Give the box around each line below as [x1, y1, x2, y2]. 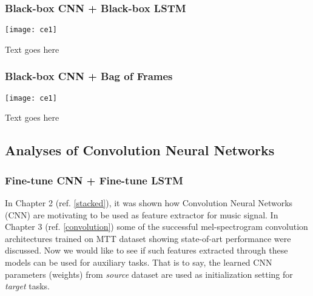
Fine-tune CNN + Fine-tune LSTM [5, 172, 183, 187]
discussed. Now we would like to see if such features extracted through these [5, 244, 288, 257]
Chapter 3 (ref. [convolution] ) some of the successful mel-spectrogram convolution [5, 220, 308, 233]
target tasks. [5, 280, 50, 292]
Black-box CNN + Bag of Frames [5, 69, 173, 84]
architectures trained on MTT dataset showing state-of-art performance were [5, 232, 291, 244]
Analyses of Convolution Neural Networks [5, 141, 275, 160]
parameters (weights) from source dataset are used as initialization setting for [5, 267, 293, 280]
